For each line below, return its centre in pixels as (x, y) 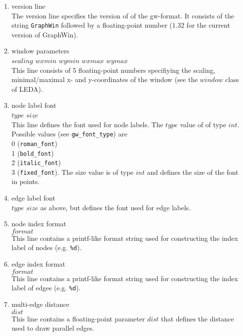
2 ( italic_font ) (36, 162)
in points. (26, 181)
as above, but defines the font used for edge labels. (116, 207)
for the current (208, 25)
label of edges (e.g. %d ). (46, 288)
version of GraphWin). (45, 34)
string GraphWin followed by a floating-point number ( (92, 25)
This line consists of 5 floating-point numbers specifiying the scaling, (113, 70)
